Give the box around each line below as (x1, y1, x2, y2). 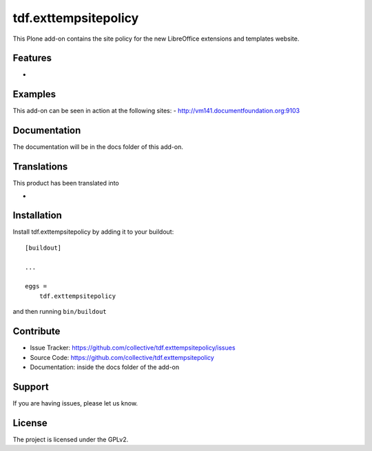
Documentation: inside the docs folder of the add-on (30, 363, 180, 371)
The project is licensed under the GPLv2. (12, 435, 129, 443)
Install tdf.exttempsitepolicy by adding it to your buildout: (12, 228, 174, 236)
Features (12, 52, 52, 64)
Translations (12, 161, 68, 172)
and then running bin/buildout (12, 308, 107, 316)
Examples (12, 88, 56, 100)
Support (12, 381, 49, 392)
